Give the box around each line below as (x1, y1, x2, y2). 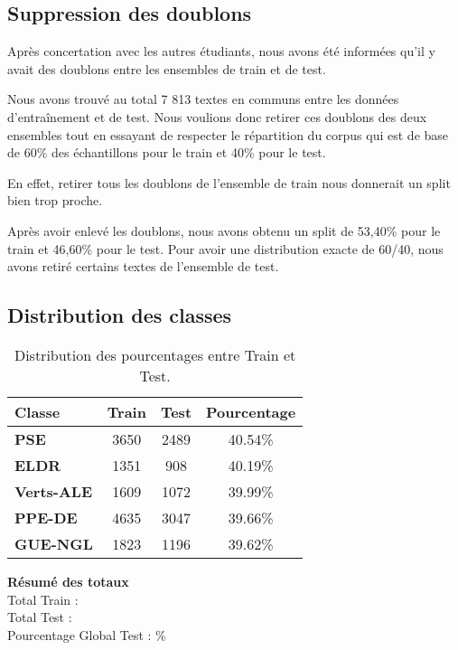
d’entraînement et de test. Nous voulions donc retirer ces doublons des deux (7, 107, 427, 126)
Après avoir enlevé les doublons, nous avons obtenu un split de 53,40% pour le (7, 221, 441, 240)
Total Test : (7, 608, 72, 626)
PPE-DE (14, 506, 78, 528)
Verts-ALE (14, 480, 93, 502)
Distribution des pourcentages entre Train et (14, 344, 296, 365)
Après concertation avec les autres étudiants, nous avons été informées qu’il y (7, 42, 435, 61)
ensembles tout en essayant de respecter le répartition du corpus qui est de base (7, 125, 449, 144)
